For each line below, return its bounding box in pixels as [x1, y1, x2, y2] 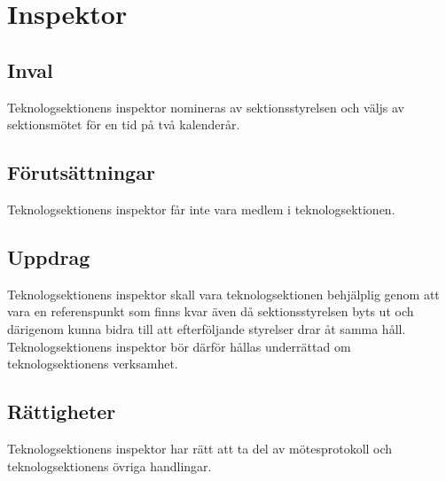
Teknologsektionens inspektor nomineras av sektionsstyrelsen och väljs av [7, 97, 405, 116]
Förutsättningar [7, 159, 155, 186]
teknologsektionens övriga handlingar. [7, 456, 212, 475]
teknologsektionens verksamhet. [7, 354, 178, 373]
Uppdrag [7, 243, 90, 270]
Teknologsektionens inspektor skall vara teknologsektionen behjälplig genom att [7, 284, 440, 303]
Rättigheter [7, 398, 116, 425]
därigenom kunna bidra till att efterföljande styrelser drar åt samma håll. [7, 319, 406, 337]
